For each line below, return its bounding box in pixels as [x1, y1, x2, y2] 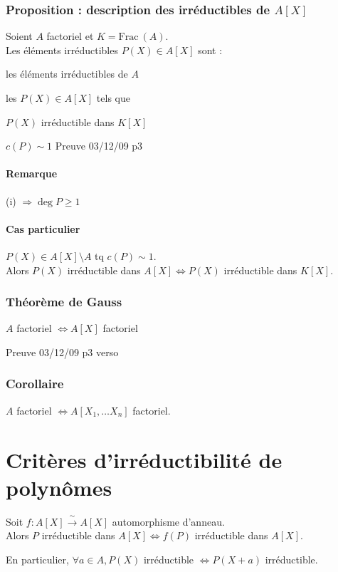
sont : [198, 42, 223, 57]
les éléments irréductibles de [6, 66, 128, 81]
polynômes [6, 472, 112, 501]
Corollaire [6, 375, 64, 392]
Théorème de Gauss [6, 293, 122, 311]
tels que [96, 90, 130, 105]
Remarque [6, 166, 58, 181]
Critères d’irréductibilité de [6, 444, 282, 474]
